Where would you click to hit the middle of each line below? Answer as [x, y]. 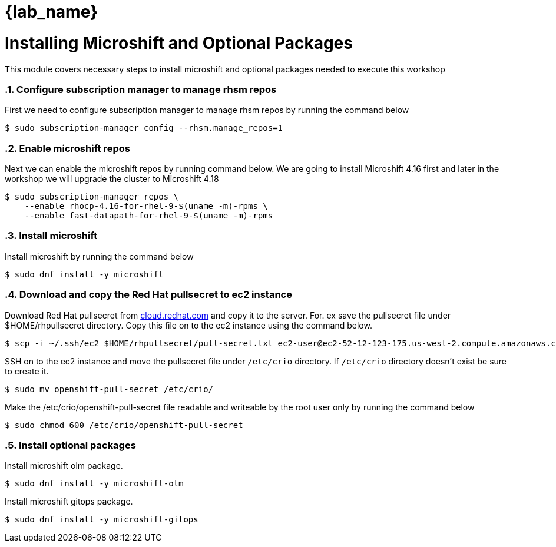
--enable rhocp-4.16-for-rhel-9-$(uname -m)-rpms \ [146, 206]
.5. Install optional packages [70, 445]
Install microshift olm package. [64, 466]
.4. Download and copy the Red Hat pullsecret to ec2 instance [148, 295]
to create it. [27, 371]
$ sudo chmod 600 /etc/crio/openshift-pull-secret [124, 425]
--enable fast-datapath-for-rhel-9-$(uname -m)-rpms [149, 216]
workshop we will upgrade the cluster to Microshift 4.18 [112, 179]
